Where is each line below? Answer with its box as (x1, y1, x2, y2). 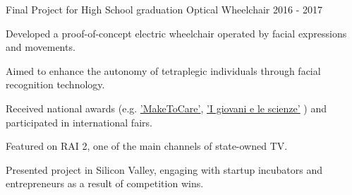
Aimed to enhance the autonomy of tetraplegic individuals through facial (6, 63, 321, 78)
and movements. (6, 40, 75, 54)
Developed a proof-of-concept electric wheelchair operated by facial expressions (6, 25, 347, 40)
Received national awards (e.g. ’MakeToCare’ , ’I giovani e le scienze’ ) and (6, 100, 327, 115)
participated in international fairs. (6, 114, 152, 129)
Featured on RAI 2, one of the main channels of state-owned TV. (6, 138, 288, 153)
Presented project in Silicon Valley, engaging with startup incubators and (6, 162, 323, 177)
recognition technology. (6, 77, 105, 92)
